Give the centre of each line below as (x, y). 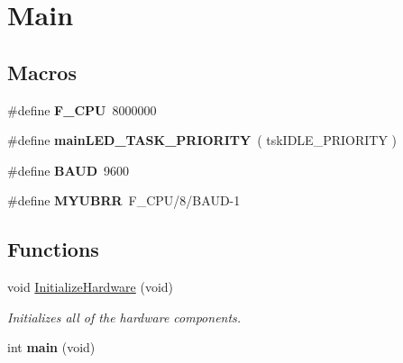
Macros (42, 72)
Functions (53, 249)
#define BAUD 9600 (69, 170)
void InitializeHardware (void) (91, 287)
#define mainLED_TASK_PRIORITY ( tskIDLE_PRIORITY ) (202, 140)
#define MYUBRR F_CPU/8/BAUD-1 (124, 200)
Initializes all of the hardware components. (124, 317)
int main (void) (51, 347)
